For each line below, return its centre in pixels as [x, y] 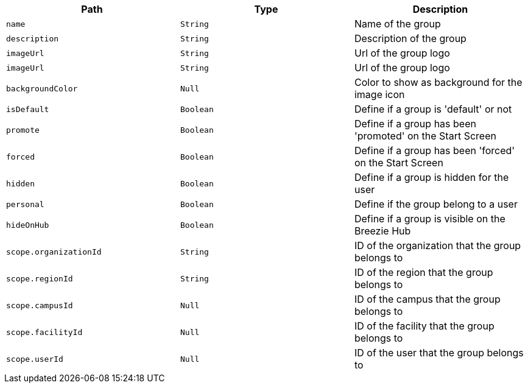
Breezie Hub [382, 231]
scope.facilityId [44, 332]
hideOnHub [28, 225]
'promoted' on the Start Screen [425, 136]
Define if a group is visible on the [430, 219]
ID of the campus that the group [427, 299]
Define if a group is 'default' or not [433, 109]
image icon [379, 94]
